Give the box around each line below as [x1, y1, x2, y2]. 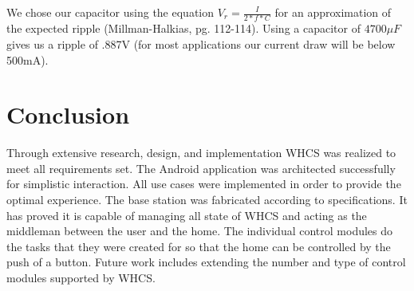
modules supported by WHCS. [6, 269, 156, 285]
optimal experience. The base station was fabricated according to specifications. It [6, 191, 408, 207]
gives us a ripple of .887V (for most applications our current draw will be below [6, 35, 396, 52]
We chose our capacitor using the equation [6, 4, 215, 20]
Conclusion [6, 98, 130, 131]
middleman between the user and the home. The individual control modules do [6, 222, 393, 239]
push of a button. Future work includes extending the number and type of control [6, 254, 406, 270]
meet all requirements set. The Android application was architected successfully [6, 159, 396, 176]
